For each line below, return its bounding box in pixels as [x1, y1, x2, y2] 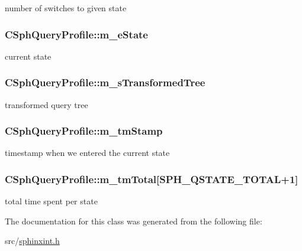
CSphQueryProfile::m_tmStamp [5, 123, 163, 138]
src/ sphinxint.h [5, 234, 60, 247]
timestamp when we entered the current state [5, 146, 170, 159]
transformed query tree [5, 98, 88, 110]
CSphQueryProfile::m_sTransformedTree [5, 75, 205, 90]
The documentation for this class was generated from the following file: [5, 214, 262, 227]
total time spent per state [5, 195, 98, 207]
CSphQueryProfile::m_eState [5, 27, 148, 41]
